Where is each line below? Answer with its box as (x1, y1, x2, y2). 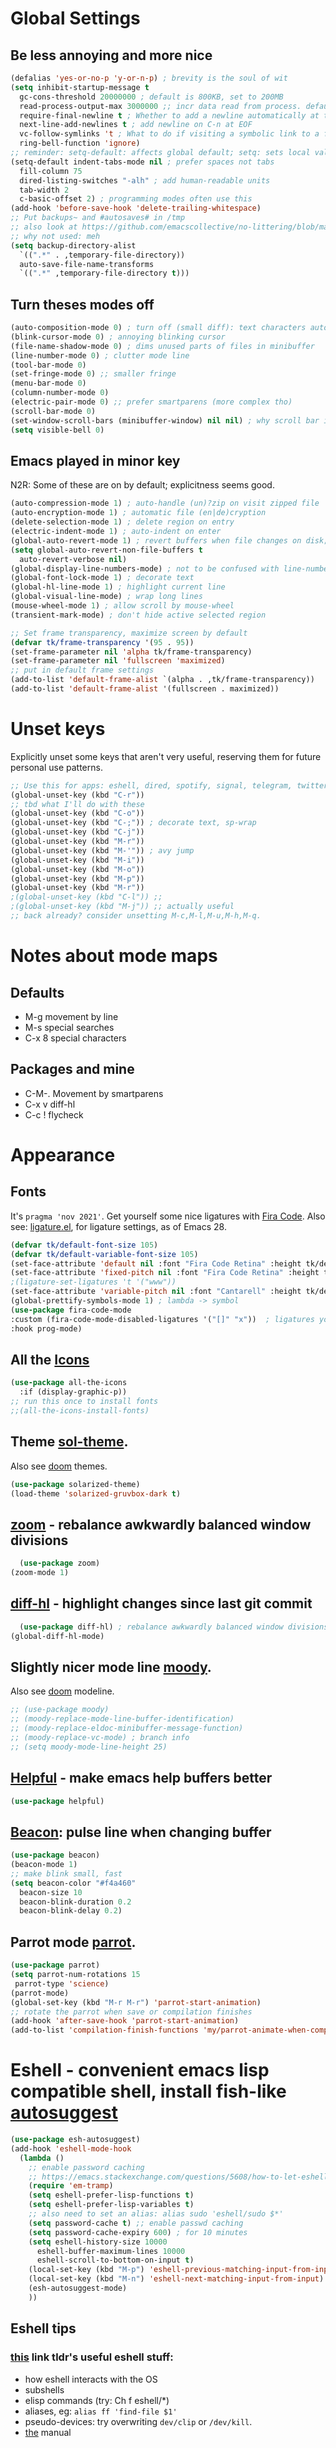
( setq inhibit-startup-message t (10, 82, 150, 92)
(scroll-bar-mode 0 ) (10, 406, 97, 416)
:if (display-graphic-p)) (19, 1387, 128, 1397)
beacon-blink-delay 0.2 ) (19, 1906, 123, 1916)
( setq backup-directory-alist (10, 240, 137, 251)
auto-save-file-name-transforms (19, 259, 155, 269)
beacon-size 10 (19, 1887, 83, 1897)
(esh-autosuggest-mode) (28, 2283, 128, 2294)
